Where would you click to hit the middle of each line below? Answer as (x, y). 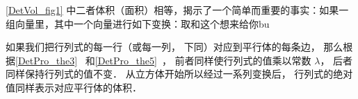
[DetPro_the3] (47, 60)
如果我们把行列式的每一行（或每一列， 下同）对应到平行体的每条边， (163, 47)
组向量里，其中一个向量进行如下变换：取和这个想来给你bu (138, 23)
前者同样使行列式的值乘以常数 (243, 60)
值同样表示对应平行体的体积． (74, 87)
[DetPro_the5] (126, 60)
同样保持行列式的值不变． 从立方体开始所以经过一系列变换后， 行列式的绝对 (179, 74)
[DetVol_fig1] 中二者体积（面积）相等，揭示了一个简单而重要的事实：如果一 (177, 10)
